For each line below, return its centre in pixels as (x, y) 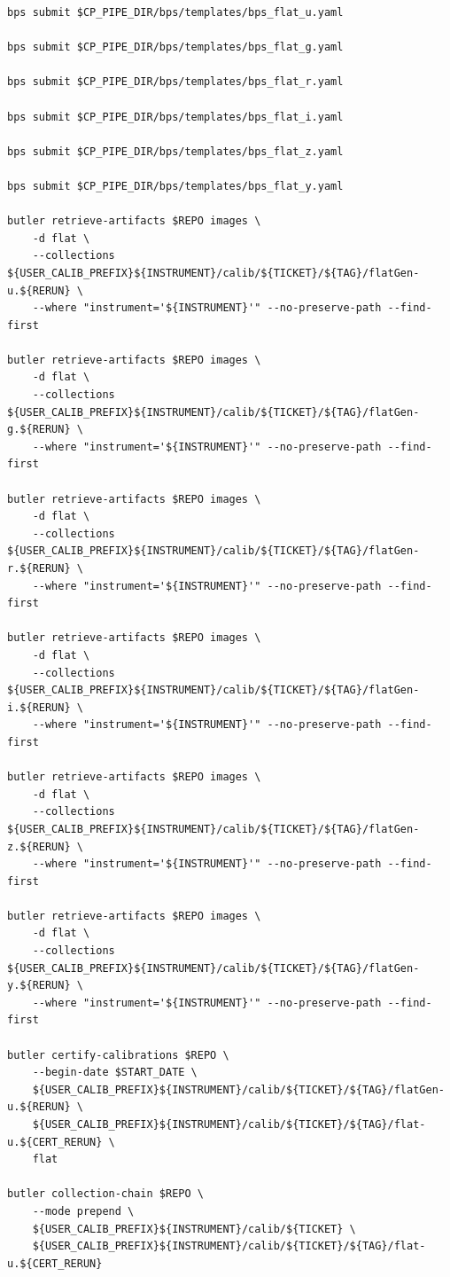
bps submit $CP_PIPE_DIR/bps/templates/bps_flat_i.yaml (175, 117)
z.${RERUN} (39, 846)
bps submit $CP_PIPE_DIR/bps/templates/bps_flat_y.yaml (175, 186)
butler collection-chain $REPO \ (105, 1194)
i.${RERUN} (39, 707)
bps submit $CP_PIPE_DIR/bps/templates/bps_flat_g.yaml (175, 47)
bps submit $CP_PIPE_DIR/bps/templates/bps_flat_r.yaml (175, 82)
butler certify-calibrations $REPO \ (118, 1055)
